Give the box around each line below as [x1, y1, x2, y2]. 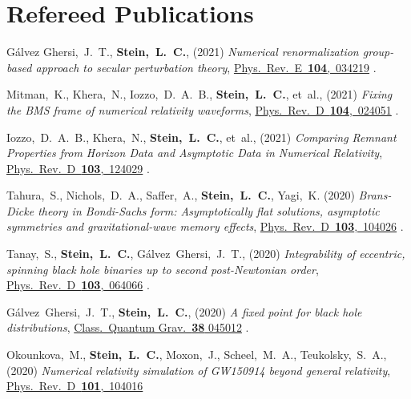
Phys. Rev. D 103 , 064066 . [6, 276, 150, 293]
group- [362, 43, 394, 60]
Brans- [358, 187, 392, 204]
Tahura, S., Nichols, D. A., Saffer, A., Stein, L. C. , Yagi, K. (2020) [6, 187, 355, 204]
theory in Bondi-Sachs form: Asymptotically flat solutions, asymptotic [38, 202, 380, 219]
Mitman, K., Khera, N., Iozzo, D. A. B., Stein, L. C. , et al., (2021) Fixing [6, 86, 393, 103]
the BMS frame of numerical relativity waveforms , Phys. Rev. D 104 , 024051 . [6, 101, 399, 118]
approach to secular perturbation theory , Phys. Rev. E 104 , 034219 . [35, 58, 377, 75]
